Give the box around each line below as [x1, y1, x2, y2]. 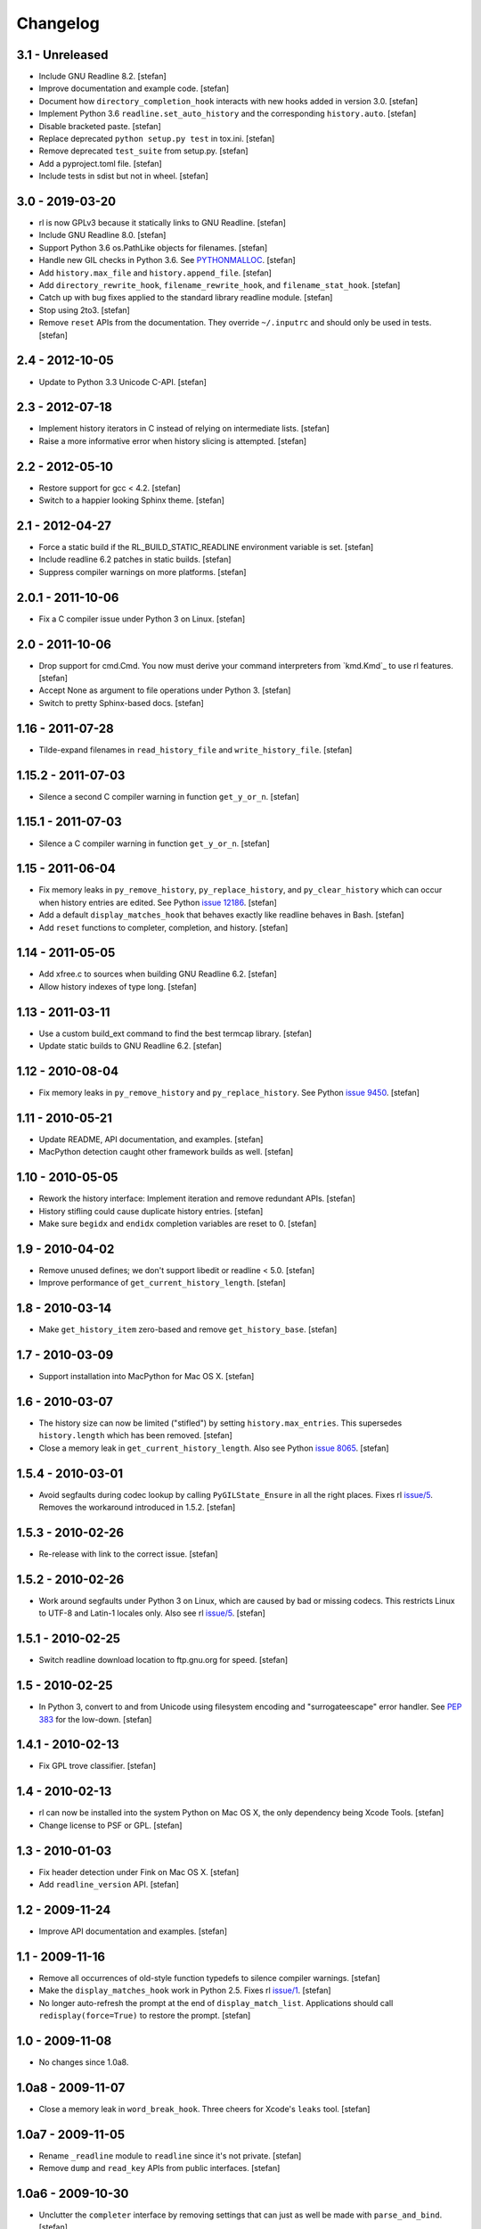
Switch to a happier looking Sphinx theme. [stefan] [38, 495, 224, 506]
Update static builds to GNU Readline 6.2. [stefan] [38, 1040, 223, 1051]
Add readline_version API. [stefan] [38, 1879, 180, 1890]
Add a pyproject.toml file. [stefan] [38, 158, 162, 169]
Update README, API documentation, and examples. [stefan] [38, 1133, 264, 1145]
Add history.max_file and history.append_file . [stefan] [38, 267, 272, 278]
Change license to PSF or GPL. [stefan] [38, 1820, 183, 1830]
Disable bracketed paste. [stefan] [38, 120, 161, 131]
